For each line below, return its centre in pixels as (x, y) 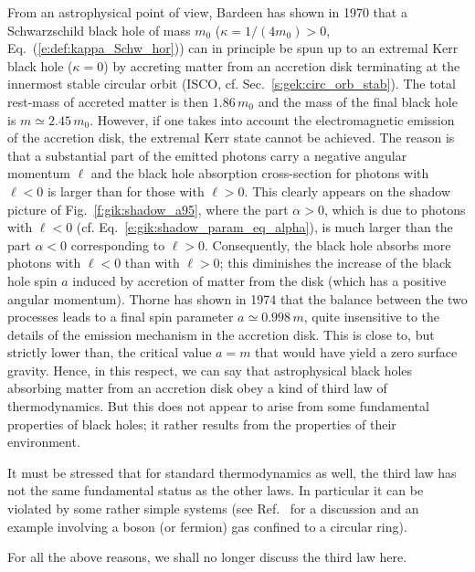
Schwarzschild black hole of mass (99, 30)
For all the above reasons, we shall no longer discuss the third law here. (207, 557)
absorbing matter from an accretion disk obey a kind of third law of (197, 388)
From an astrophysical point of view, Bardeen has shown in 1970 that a (207, 12)
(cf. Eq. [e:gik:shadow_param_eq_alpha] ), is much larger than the (264, 227)
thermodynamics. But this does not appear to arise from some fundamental (218, 406)
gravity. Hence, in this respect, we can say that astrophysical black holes (210, 370)
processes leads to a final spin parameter (121, 317)
